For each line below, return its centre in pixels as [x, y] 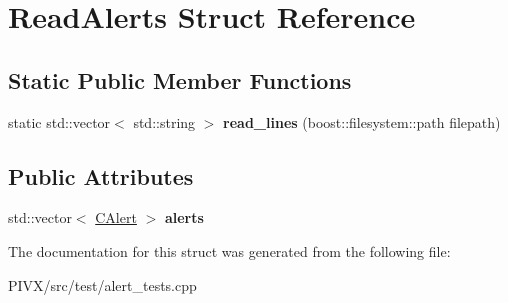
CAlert [116, 217]
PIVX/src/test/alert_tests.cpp [102, 284]
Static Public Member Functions [180, 79]
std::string [164, 121]
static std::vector [59, 121]
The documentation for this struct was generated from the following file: [229, 250]
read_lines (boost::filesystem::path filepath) [362, 121]
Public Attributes [101, 175]
